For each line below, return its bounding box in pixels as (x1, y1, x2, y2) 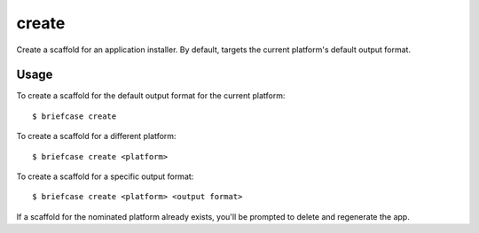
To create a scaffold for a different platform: (16, 131, 177, 142)
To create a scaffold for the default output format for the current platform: (16, 90, 286, 101)
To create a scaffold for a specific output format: (16, 171, 194, 182)
